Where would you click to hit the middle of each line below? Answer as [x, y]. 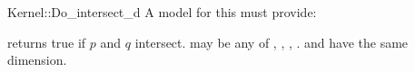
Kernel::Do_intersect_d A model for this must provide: [162, 12]
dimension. [37, 60]
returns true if [47, 42]
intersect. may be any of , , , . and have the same [272, 42]
